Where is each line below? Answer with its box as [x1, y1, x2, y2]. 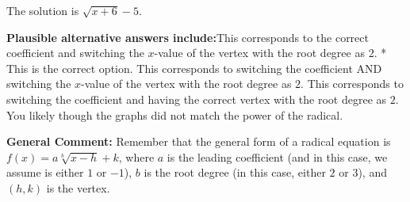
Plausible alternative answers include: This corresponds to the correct [6, 29, 369, 45]
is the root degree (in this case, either [144, 164, 326, 181]
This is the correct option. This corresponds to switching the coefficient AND [6, 59, 382, 76]
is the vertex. [46, 179, 110, 196]
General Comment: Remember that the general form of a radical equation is [6, 133, 391, 150]
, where [118, 148, 155, 165]
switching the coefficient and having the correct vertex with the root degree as [6, 90, 387, 107]
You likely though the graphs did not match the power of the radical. [6, 106, 343, 123]
